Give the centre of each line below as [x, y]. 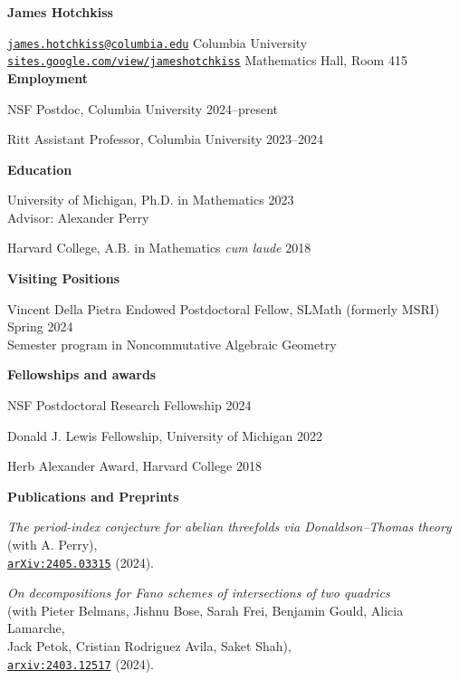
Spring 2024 [40, 326]
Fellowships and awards [82, 374]
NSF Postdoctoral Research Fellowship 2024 [129, 405]
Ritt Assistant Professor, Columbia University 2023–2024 [166, 139]
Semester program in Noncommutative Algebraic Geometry [172, 344]
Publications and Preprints [93, 496]
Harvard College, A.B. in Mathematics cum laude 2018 [159, 248]
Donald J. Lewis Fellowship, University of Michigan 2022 [165, 435]
